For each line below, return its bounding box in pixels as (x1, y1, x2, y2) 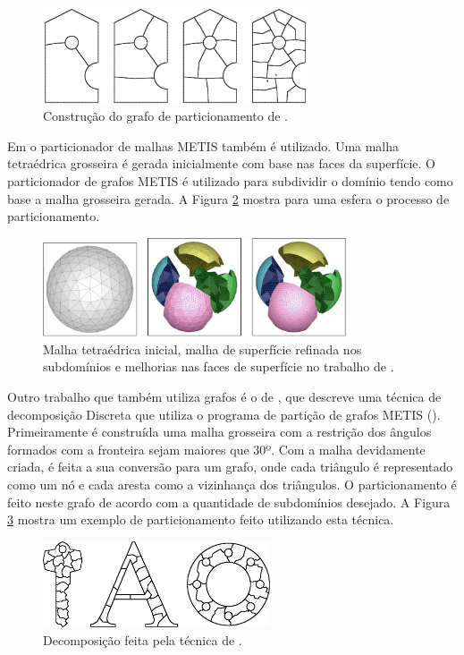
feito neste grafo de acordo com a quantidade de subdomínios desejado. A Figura (7, 492, 451, 511)
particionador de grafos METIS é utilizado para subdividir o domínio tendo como (7, 172, 453, 190)
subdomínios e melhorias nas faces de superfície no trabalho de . (43, 357, 394, 376)
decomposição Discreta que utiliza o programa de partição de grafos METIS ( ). (7, 404, 441, 423)
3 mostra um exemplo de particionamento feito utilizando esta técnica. (7, 510, 394, 529)
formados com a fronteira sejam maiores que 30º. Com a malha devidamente (7, 439, 426, 458)
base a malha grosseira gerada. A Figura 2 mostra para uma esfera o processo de (7, 189, 450, 208)
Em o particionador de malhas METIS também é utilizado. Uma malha (7, 136, 400, 155)
